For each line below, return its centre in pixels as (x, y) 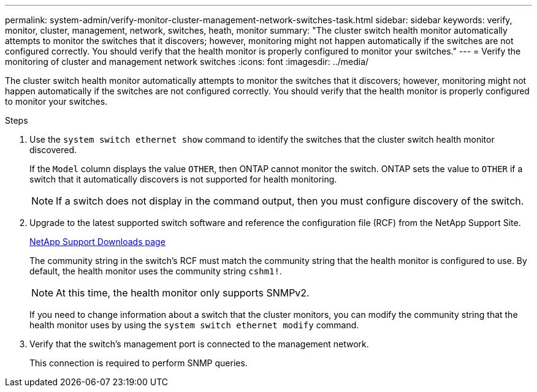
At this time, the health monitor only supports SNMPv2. (183, 293)
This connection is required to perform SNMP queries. (139, 363)
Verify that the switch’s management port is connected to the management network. (199, 344)
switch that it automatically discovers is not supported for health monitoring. (183, 179)
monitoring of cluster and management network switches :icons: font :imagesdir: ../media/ (187, 62)
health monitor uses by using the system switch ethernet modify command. (194, 325)
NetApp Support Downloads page (97, 242)
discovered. (53, 150)
